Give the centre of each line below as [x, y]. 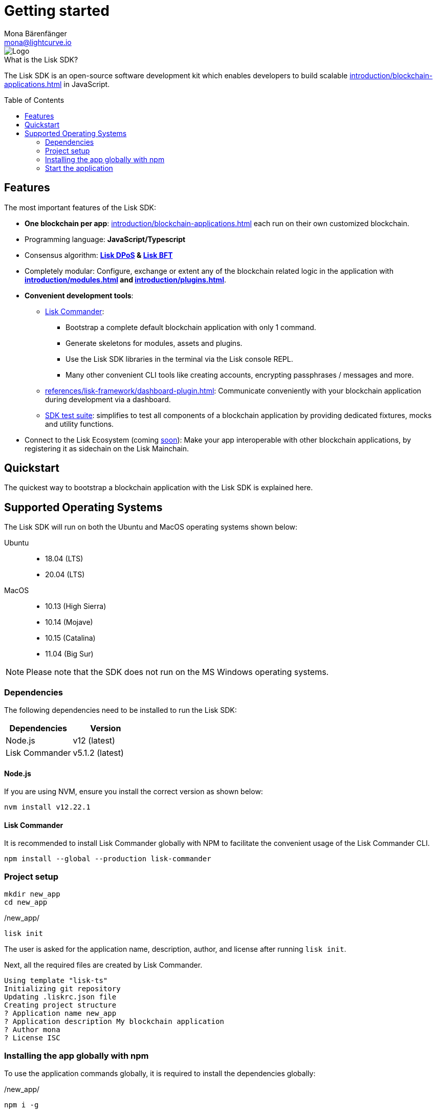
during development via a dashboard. [108, 399]
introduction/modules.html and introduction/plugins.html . [125, 279]
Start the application [79, 168]
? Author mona [32, 1030]
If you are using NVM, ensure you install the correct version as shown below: [134, 792]
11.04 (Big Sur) [69, 654]
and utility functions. [80, 424]
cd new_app [26, 902]
